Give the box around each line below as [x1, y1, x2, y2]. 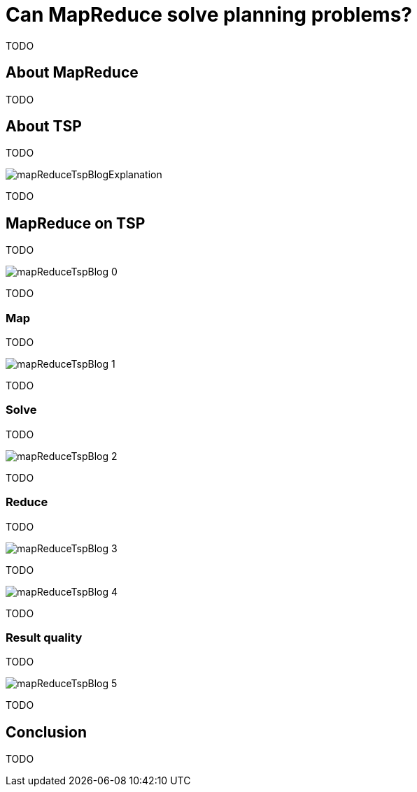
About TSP [6, 117, 82, 136]
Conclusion [6, 723, 87, 741]
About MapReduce [6, 64, 139, 82]
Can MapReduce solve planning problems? [6, 3, 412, 27]
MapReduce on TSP [6, 214, 146, 232]
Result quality [6, 630, 83, 645]
